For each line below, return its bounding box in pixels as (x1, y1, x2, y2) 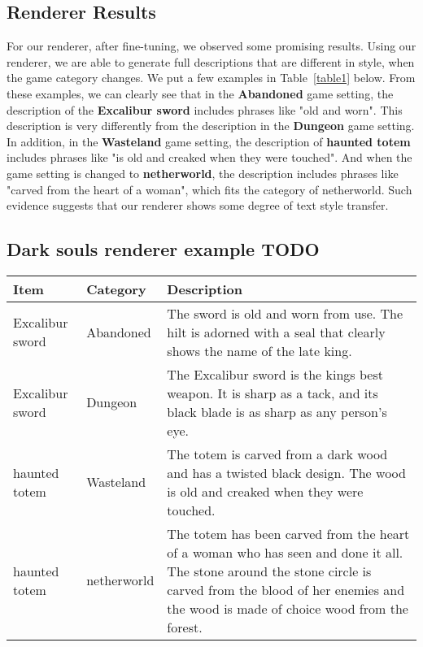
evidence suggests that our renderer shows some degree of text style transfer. (7, 197, 389, 214)
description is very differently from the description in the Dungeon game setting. (7, 117, 415, 134)
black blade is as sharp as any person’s (167, 402, 387, 421)
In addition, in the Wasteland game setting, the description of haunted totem (7, 132, 411, 150)
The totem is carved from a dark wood (167, 444, 388, 463)
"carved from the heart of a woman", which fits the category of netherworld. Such (7, 180, 412, 198)
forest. (167, 617, 203, 636)
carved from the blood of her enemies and (167, 580, 405, 599)
